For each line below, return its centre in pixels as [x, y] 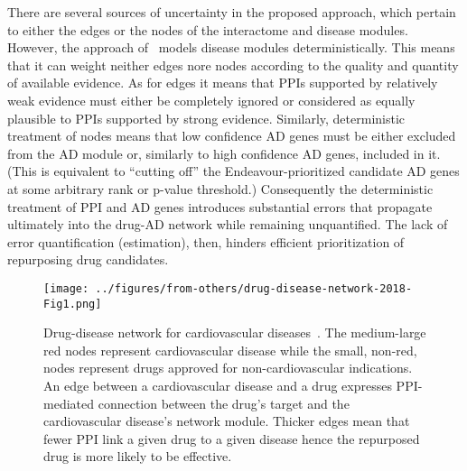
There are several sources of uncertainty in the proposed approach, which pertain [232, 12]
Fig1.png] [73, 304]
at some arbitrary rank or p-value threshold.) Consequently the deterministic [220, 188]
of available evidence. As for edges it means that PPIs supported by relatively [223, 83]
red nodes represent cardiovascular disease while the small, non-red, [230, 350]
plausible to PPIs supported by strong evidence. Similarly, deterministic [206, 118]
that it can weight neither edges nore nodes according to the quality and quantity [233, 65]
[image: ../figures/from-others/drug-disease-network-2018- [228, 288]
